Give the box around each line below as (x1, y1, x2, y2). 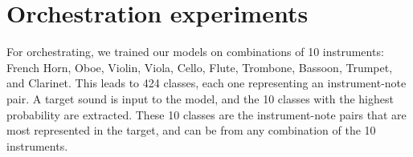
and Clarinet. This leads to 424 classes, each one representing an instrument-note (6, 74, 407, 91)
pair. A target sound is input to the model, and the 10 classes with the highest (6, 90, 394, 107)
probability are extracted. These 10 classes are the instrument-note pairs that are (6, 106, 407, 123)
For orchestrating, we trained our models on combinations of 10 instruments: (6, 43, 384, 60)
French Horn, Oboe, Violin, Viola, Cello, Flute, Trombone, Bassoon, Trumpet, (6, 58, 393, 75)
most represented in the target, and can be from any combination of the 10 (6, 122, 376, 139)
